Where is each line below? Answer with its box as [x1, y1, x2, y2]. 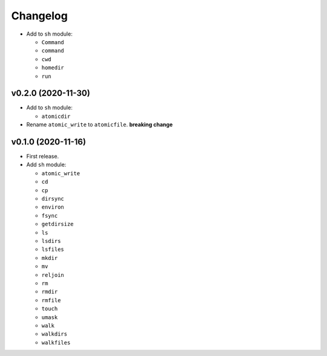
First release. [26, 153, 59, 160]
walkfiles [41, 339, 71, 346]
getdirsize [41, 221, 74, 228]
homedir [41, 64, 65, 71]
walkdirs [41, 331, 68, 338]
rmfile [41, 297, 61, 303]
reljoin [41, 271, 65, 278]
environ [41, 204, 65, 211]
